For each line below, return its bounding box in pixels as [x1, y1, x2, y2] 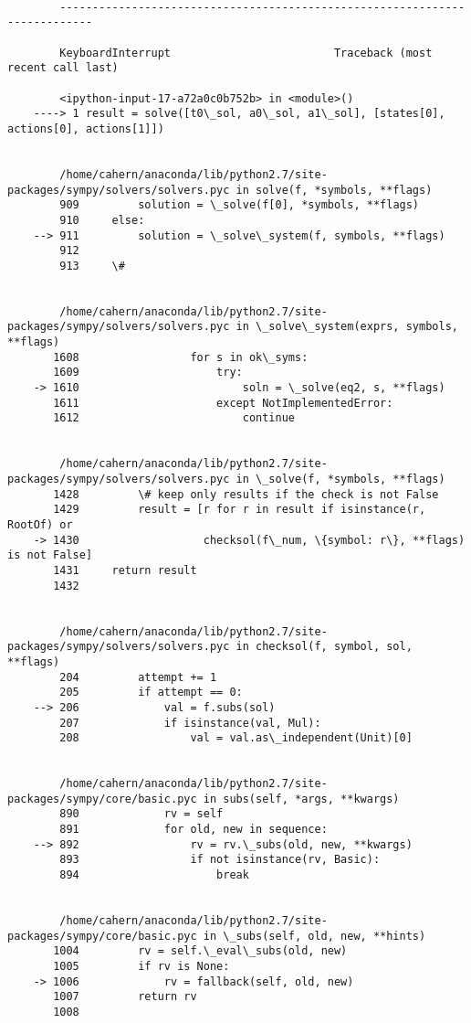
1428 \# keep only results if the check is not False [53, 487, 439, 501]
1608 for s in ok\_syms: [53, 350, 309, 364]
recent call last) [7, 61, 119, 75]
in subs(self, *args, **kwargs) [203, 792, 400, 805]
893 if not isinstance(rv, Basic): [59, 853, 381, 867]
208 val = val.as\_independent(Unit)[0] [59, 731, 413, 745]
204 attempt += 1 [59, 670, 217, 684]
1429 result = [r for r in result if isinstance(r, [53, 503, 426, 517]
